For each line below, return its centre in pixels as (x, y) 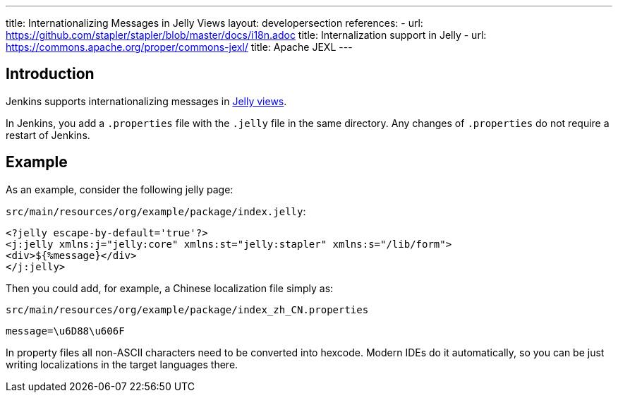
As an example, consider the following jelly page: (120, 189)
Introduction (50, 74)
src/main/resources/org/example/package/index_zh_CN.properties (187, 309)
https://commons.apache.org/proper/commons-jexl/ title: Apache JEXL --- (179, 47)
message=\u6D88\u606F (65, 331)
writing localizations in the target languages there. (122, 364)
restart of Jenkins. (48, 135)
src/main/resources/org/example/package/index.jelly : (156, 211)
